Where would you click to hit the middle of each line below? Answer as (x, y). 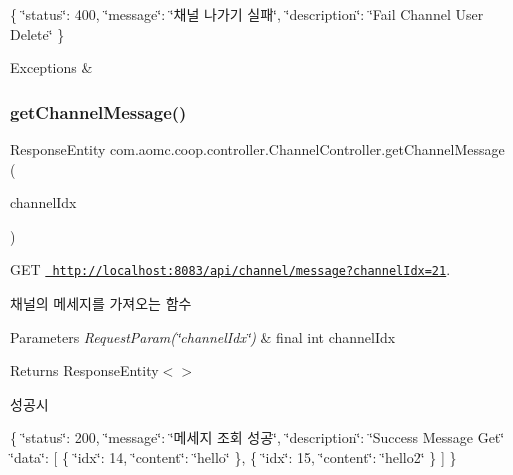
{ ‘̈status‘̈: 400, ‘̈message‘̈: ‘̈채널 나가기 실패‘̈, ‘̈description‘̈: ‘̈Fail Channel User (247, 14)
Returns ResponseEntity (84, 370)
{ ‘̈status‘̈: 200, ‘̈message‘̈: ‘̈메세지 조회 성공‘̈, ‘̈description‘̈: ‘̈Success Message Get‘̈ (257, 437)
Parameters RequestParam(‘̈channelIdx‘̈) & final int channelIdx (203, 336)
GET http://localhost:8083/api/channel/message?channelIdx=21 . (230, 269)
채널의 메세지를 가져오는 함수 (101, 303)
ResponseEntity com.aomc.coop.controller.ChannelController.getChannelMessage (257, 149)
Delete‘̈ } (37, 33)
